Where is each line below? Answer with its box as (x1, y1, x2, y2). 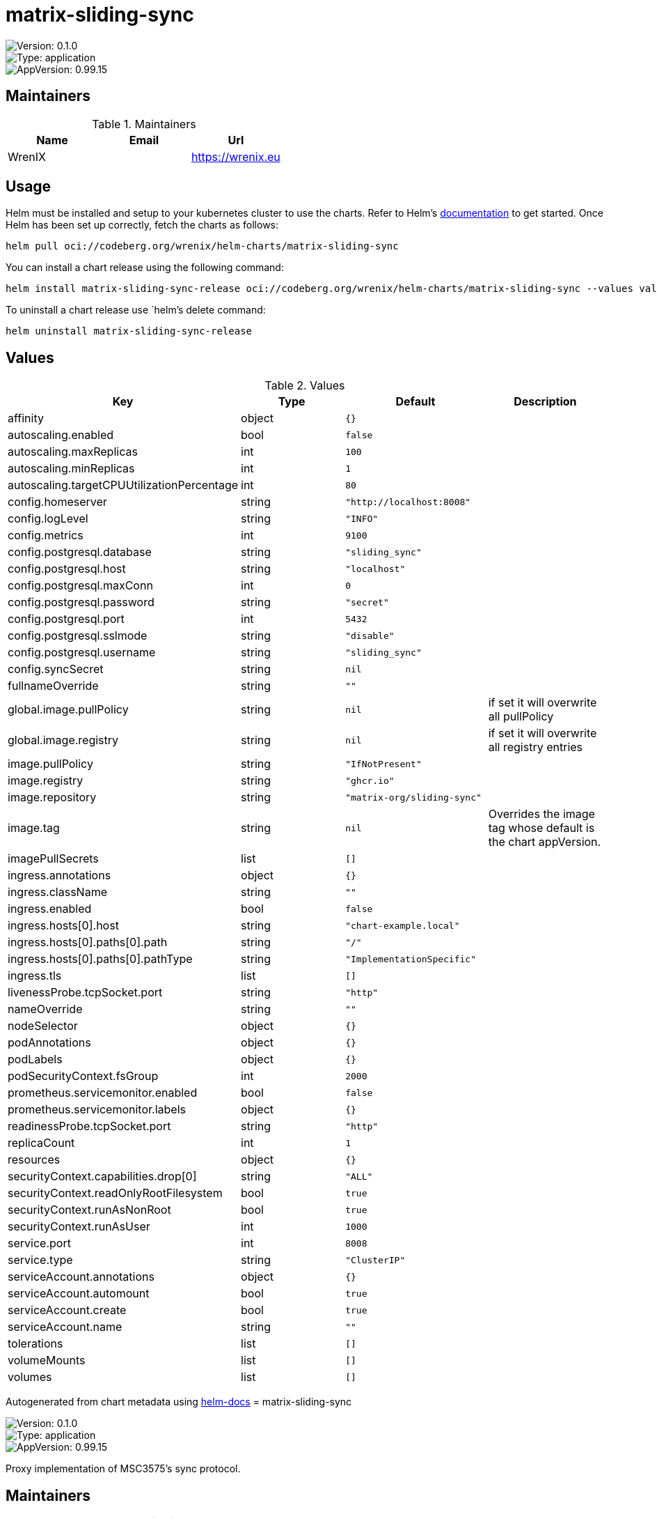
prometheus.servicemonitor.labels (8, 1102, 186, 1117)
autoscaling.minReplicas (8, 461, 135, 476)
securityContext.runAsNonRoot (8, 1203, 171, 1217)
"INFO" (345, 513, 379, 524)
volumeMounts (8, 1353, 86, 1368)
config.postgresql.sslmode (8, 629, 148, 643)
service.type (8, 1253, 73, 1267)
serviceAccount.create (8, 1303, 127, 1318)
